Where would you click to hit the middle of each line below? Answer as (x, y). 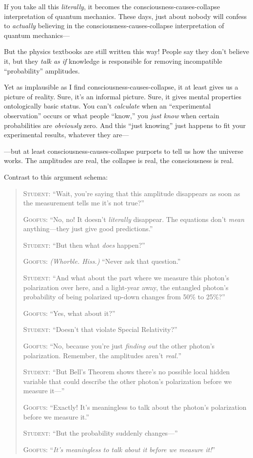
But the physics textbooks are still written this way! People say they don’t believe (126, 51)
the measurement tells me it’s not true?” (84, 203)
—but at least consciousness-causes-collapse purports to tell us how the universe (124, 151)
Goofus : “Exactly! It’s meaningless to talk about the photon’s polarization (135, 407)
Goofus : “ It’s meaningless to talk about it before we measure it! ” (119, 449)
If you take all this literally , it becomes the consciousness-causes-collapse (112, 6)
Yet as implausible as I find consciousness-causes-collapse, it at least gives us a (121, 87)
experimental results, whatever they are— (67, 135)
